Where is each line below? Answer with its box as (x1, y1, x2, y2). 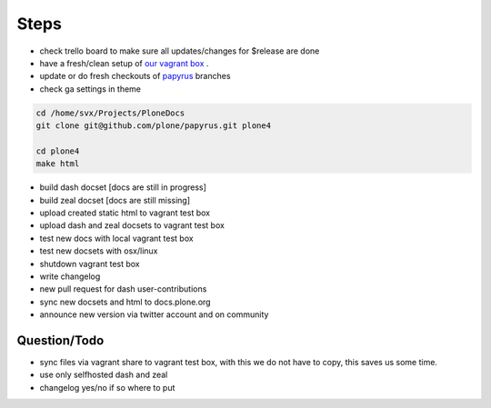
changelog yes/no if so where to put (39, 382, 175, 393)
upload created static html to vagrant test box (39, 207, 211, 218)
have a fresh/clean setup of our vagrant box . (39, 57, 209, 68)
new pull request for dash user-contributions (39, 284, 207, 294)
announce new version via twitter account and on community (39, 309, 269, 320)
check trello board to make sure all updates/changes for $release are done (39, 45, 320, 56)
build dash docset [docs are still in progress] (39, 182, 206, 193)
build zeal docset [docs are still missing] (39, 194, 191, 205)
